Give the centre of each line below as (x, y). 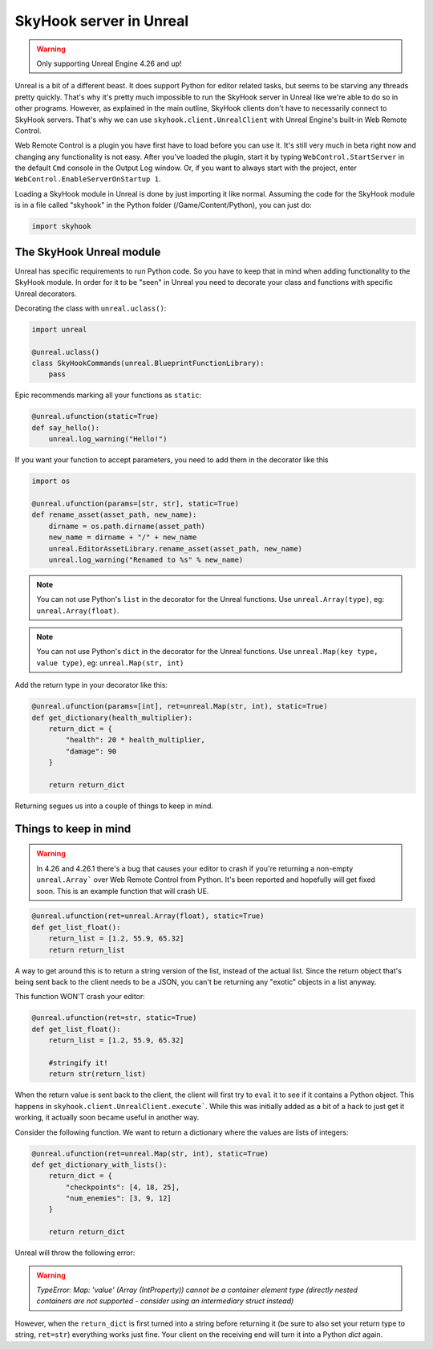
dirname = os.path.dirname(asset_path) (127, 526)
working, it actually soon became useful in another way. (107, 1117)
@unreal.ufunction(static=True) (95, 416)
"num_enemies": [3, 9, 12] (118, 1199)
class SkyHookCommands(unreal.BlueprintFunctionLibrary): (148, 364)
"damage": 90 (91, 751)
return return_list (87, 950)
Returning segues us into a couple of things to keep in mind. (114, 806)
